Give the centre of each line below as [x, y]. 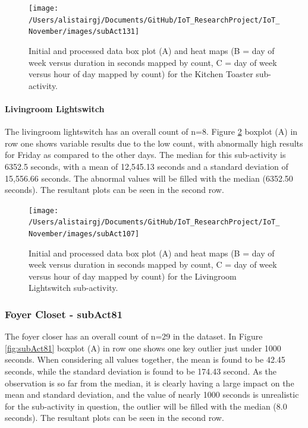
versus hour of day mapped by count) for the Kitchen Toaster [141, 74]
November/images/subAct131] [84, 32]
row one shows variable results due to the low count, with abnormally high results [154, 143]
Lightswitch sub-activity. [73, 288]
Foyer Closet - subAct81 [64, 314]
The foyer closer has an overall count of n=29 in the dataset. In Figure [134, 336]
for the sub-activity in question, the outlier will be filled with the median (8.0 [146, 406]
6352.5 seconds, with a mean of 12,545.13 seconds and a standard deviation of [147, 166]
